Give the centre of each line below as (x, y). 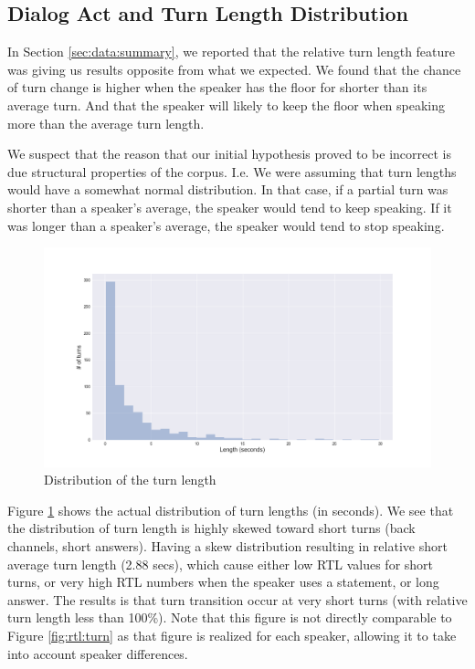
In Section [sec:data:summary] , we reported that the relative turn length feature (232, 52)
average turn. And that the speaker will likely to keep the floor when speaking (227, 105)
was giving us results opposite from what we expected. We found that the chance (234, 69)
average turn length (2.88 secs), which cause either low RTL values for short (221, 564)
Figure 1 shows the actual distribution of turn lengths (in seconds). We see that (231, 510)
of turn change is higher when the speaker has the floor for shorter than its (217, 87)
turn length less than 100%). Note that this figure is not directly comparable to (230, 617)
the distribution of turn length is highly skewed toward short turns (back (211, 528)
